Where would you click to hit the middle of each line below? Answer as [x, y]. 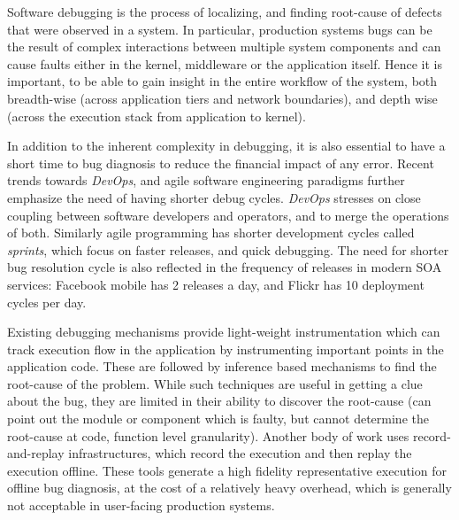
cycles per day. [47, 302]
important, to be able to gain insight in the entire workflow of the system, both [222, 81]
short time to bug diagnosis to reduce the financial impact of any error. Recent [221, 163]
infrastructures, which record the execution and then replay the [240, 453]
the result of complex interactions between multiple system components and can [224, 47]
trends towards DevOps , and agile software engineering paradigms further [206, 180]
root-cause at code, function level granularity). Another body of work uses [208, 435]
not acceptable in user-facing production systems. [141, 505]
